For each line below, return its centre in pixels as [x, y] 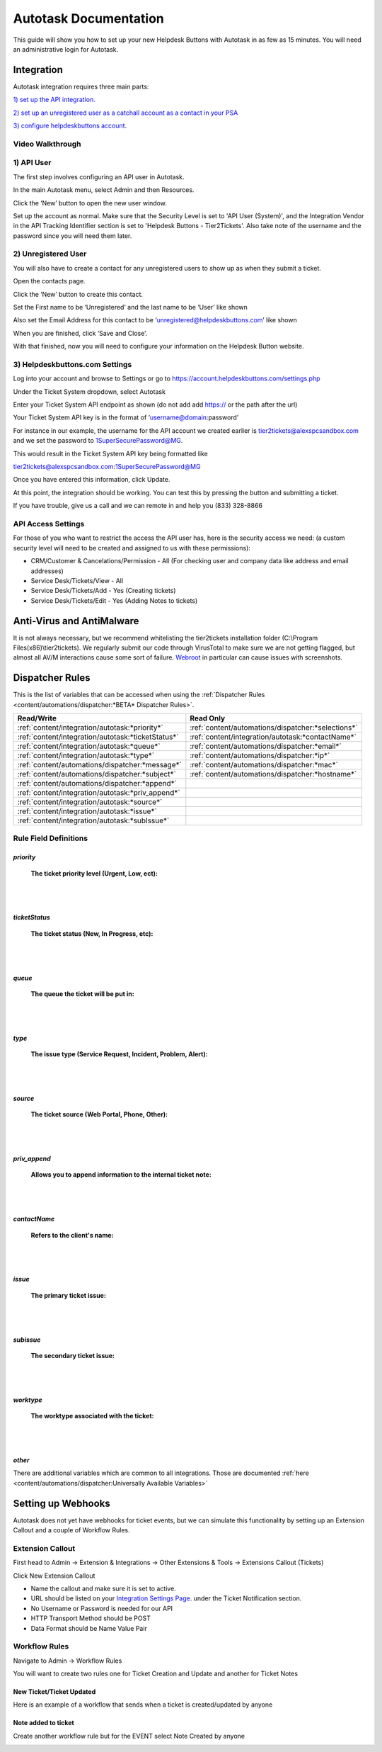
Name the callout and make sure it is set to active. [103, 1588]
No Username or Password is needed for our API [102, 1608]
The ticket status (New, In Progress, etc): [92, 933]
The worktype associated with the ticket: [92, 1416]
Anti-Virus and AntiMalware [76, 621]
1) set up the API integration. [54, 100]
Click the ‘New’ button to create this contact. [78, 294]
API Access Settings [49, 524]
